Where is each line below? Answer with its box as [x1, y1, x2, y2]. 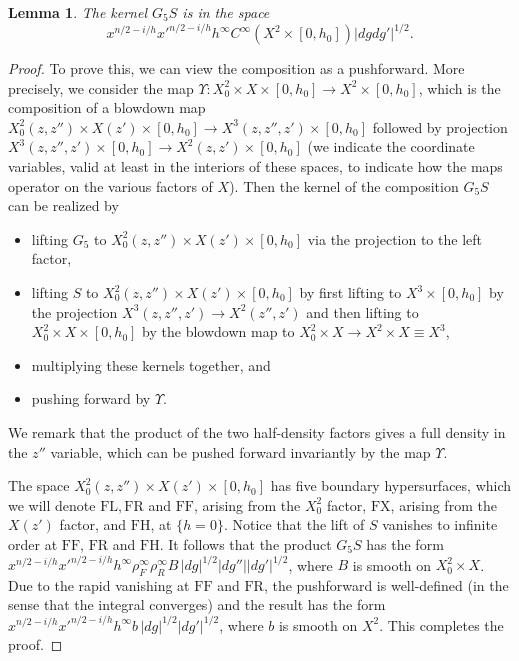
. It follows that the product [159, 533, 332, 554]
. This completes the [379, 614, 504, 635]
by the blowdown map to [142, 321, 295, 342]
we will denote [8, 494, 96, 515]
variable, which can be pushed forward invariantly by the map [50, 441, 431, 462]
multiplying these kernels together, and [31, 354, 271, 375]
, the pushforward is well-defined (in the [263, 574, 509, 595]
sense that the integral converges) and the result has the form [8, 594, 386, 615]
